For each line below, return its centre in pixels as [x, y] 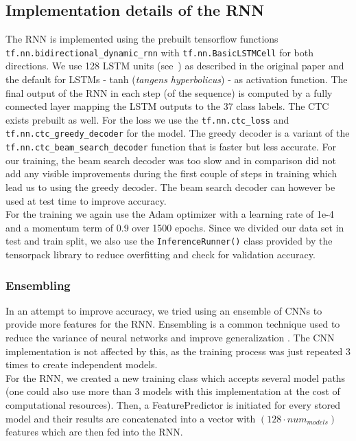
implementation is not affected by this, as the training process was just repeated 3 [178, 351]
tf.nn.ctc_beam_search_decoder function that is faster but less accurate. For [171, 147]
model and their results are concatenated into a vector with [131, 418]
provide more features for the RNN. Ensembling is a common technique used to [173, 324]
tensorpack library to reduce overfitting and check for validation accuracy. [161, 255]
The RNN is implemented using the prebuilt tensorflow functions [142, 39]
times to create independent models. [82, 364]
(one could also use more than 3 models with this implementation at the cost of [173, 391]
